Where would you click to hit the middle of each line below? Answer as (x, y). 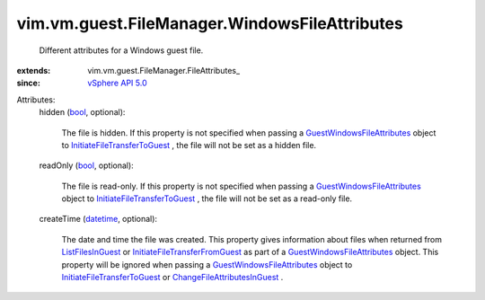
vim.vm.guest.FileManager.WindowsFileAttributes (210, 23)
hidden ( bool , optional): (82, 112)
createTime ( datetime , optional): (98, 219)
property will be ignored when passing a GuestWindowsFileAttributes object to (207, 264)
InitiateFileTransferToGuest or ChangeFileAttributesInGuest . (172, 278)
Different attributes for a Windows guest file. (121, 50)
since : (28, 83)
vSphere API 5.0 (117, 83)
